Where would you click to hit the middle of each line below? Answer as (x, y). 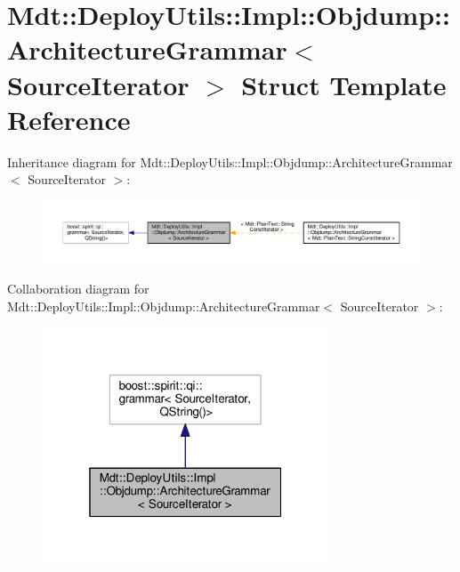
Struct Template (344, 84)
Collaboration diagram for (78, 289)
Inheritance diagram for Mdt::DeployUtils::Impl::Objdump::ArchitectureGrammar (230, 161)
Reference (69, 119)
